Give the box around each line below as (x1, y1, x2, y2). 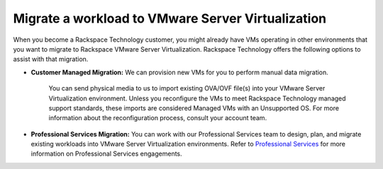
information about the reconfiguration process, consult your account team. (48, 114, 267, 122)
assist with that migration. (13, 55, 89, 64)
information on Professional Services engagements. (30, 149, 182, 158)
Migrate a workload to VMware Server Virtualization (13, 11, 327, 26)
